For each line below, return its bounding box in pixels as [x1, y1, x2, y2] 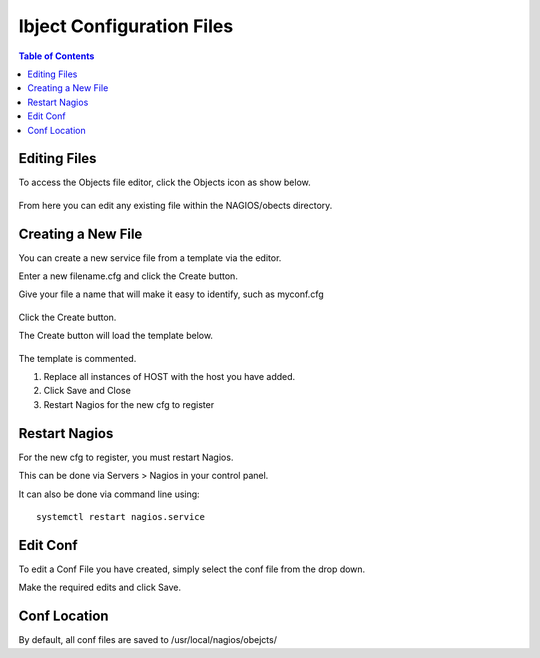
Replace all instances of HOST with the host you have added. [43, 371, 296, 383]
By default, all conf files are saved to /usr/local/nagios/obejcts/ [18, 634, 277, 646]
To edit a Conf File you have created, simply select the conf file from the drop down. [18, 563, 366, 575]
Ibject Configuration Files [18, 15, 234, 37]
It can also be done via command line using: [18, 488, 200, 500]
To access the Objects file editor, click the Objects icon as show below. [18, 176, 312, 189]
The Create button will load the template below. [18, 330, 214, 342]
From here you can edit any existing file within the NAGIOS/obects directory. [18, 199, 333, 211]
